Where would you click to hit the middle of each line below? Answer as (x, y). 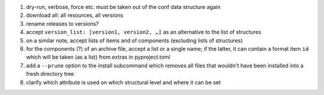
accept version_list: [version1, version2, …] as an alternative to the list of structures (144, 32)
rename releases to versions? (62, 23)
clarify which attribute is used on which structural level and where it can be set (124, 82)
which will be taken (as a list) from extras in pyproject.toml (98, 57)
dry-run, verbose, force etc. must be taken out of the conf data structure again (123, 7)
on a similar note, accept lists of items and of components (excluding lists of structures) (134, 40)
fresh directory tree (50, 74)
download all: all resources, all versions (75, 16)
